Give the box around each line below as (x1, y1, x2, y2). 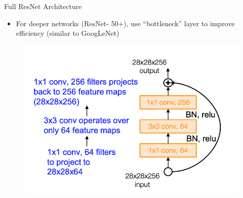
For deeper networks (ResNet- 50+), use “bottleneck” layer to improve (16, 18, 235, 28)
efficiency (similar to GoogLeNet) (16, 28, 119, 38)
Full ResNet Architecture (4, 1, 82, 11)
